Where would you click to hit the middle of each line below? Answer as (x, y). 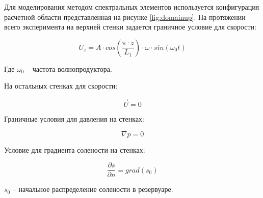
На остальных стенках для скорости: (61, 86)
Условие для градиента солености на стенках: (75, 149)
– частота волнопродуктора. (69, 68)
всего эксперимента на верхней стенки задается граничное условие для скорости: (130, 27)
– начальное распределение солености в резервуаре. (93, 189)
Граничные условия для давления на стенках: (74, 119)
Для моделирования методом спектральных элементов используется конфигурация (132, 7)
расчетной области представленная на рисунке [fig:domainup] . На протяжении (125, 17)
